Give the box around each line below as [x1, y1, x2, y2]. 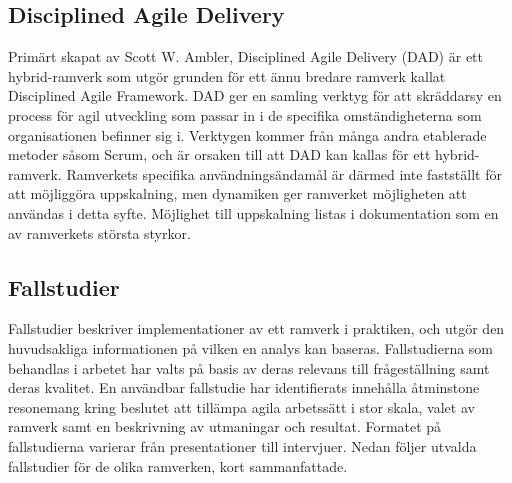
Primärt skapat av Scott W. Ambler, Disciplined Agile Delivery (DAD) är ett [8, 46, 483, 67]
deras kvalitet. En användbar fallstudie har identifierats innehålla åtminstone [8, 377, 480, 398]
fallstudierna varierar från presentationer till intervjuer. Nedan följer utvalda [8, 435, 477, 456]
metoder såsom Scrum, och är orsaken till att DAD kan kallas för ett [8, 144, 431, 165]
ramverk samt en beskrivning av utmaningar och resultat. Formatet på [8, 416, 442, 437]
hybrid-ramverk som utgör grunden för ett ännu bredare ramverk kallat [8, 65, 446, 86]
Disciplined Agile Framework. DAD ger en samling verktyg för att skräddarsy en [8, 85, 502, 106]
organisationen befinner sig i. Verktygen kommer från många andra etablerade [8, 124, 487, 145]
